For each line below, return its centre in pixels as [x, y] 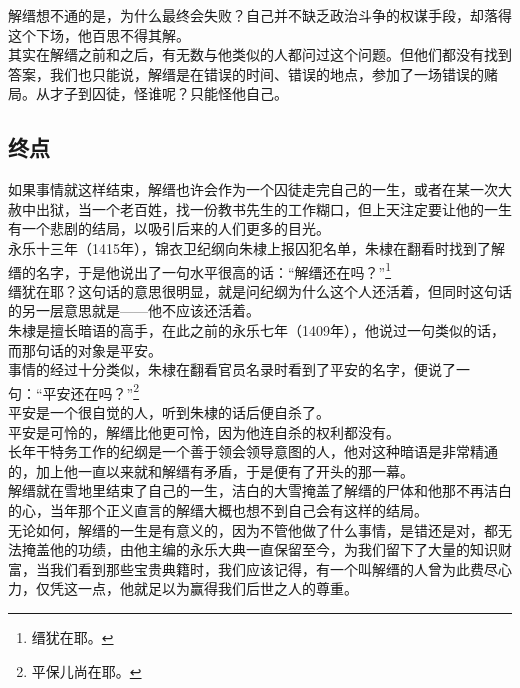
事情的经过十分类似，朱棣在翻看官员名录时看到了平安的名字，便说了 [232, 369]
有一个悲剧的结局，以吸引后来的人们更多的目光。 [169, 228]
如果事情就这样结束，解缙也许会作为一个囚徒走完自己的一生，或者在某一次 [253, 189]
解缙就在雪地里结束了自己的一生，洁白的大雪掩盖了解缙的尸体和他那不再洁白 [260, 490]
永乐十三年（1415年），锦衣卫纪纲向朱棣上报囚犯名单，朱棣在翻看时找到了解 [256, 247]
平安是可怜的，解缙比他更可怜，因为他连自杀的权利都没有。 [204, 431]
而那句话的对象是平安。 [85, 349]
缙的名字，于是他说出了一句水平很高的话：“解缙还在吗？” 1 [200, 270]
